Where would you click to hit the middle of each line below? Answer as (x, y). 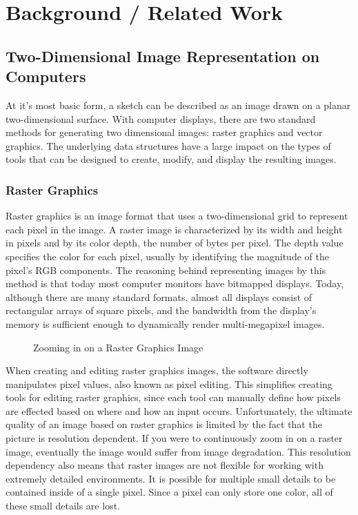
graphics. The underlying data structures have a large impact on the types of (168, 145)
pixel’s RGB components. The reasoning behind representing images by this (166, 270)
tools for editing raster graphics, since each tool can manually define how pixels (173, 397)
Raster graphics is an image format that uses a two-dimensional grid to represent (177, 216)
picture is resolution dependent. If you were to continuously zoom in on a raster (174, 438)
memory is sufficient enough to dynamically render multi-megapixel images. (165, 323)
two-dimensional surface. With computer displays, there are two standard (161, 118)
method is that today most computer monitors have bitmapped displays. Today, (175, 283)
